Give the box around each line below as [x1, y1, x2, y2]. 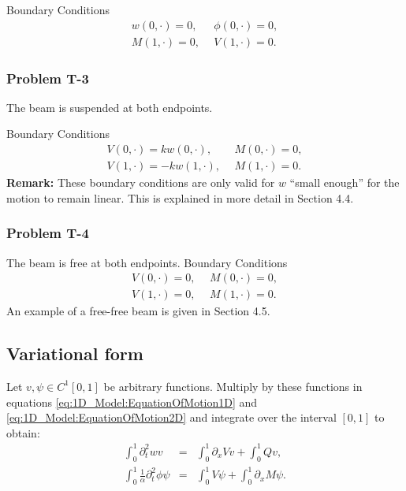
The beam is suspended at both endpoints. [6, 99, 213, 115]
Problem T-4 [6, 223, 90, 243]
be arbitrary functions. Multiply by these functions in [103, 378, 363, 394]
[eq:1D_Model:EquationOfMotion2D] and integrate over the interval [6, 409, 337, 426]
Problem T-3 [6, 68, 90, 87]
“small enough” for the [289, 174, 400, 191]
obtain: [6, 424, 40, 441]
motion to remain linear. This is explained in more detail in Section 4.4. [6, 189, 354, 206]
